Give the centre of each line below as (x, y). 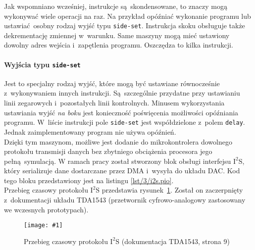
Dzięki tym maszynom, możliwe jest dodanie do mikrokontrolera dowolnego (118, 141)
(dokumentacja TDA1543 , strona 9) (176, 241)
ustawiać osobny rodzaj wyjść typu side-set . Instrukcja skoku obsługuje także (125, 25)
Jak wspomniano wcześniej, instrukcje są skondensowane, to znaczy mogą (116, 6)
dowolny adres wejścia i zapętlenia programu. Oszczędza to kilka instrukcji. (119, 45)
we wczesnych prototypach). (46, 209)
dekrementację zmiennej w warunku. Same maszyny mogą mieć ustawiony (117, 35)
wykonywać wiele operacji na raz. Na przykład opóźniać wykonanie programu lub (127, 16)
